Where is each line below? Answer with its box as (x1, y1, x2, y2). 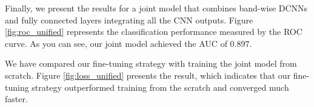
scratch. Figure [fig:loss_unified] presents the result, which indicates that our (5, 69, 291, 81)
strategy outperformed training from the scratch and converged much (32, 81, 289, 93)
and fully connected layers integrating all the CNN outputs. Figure (5, 13, 253, 26)
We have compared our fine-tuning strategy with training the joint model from (5, 57, 297, 70)
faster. (5, 93, 28, 105)
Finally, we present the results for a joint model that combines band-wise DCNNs (5, 2, 308, 14)
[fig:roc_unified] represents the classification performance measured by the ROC (5, 25, 302, 38)
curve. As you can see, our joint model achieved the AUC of (5, 37, 227, 49)
